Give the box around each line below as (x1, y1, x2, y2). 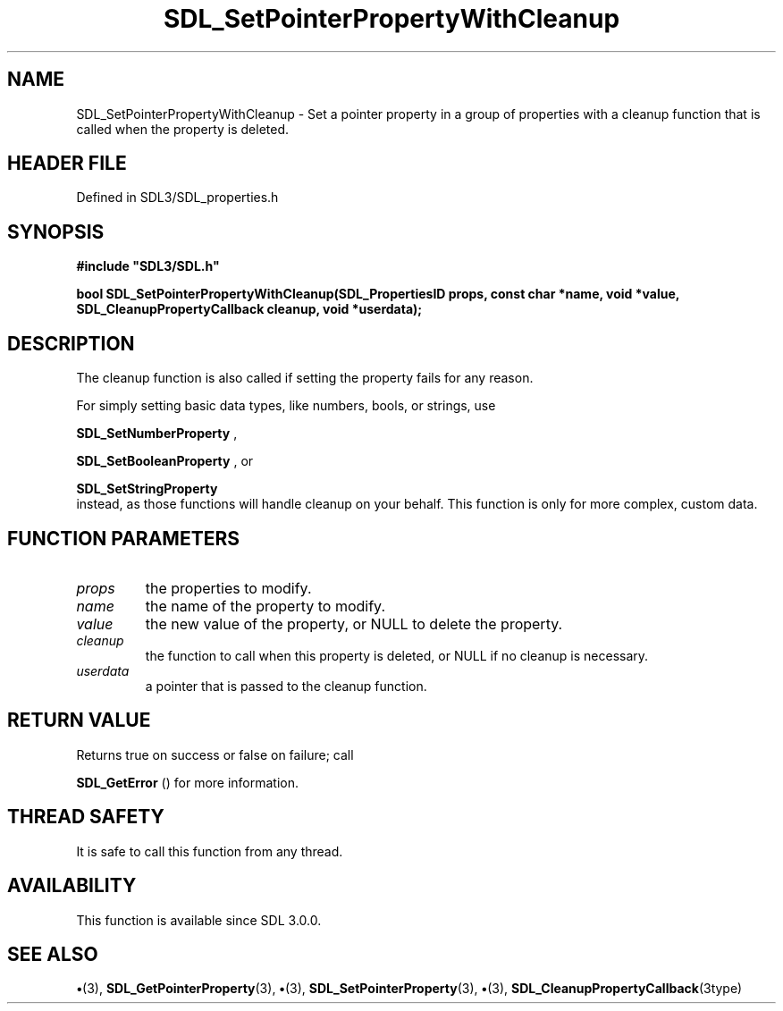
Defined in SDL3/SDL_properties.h (76, 190, 279, 206)
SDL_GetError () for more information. (76, 774, 299, 790)
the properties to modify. (145, 578, 312, 597)
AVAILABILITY (7, 874, 137, 897)
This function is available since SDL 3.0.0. (76, 912, 322, 928)
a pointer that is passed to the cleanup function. (145, 678, 427, 694)
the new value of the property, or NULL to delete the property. (145, 614, 563, 633)
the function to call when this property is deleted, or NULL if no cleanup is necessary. (145, 647, 649, 663)
